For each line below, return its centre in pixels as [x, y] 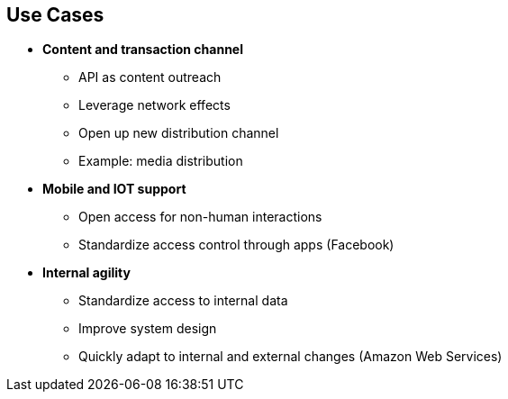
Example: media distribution [161, 161]
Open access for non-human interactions [200, 217]
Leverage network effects [154, 105]
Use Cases [55, 15]
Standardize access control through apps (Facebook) [236, 245]
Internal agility [86, 273]
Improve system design [148, 329]
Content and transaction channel [143, 50]
